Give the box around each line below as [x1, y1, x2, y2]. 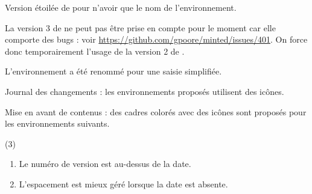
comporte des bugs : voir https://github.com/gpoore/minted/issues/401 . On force [5, 33, 308, 46]
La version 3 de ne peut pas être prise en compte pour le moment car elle [5, 21, 276, 34]
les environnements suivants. [5, 117, 110, 130]
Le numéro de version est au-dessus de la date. [19, 157, 191, 170]
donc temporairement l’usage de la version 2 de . [5, 44, 185, 57]
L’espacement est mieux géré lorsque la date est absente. [19, 177, 228, 190]
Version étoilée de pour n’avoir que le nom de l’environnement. [5, 1, 237, 13]
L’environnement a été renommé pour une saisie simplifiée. [5, 65, 222, 77]
